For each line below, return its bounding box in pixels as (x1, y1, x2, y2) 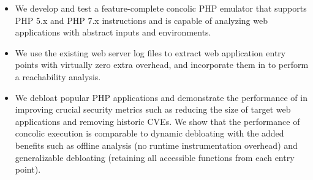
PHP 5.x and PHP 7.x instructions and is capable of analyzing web (15, 13, 268, 26)
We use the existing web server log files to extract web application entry (15, 46, 286, 59)
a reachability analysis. (15, 70, 101, 83)
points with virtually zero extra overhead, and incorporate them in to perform (15, 58, 309, 71)
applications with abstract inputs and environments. (15, 26, 211, 39)
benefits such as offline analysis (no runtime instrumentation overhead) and (15, 138, 298, 151)
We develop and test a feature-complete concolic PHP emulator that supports (15, 2, 307, 14)
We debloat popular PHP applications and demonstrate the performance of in (15, 91, 307, 103)
